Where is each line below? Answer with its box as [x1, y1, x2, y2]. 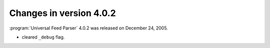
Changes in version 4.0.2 [9, 7, 116, 18]
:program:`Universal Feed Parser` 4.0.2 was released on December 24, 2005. [9, 25, 168, 31]
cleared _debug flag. [21, 34, 65, 40]
